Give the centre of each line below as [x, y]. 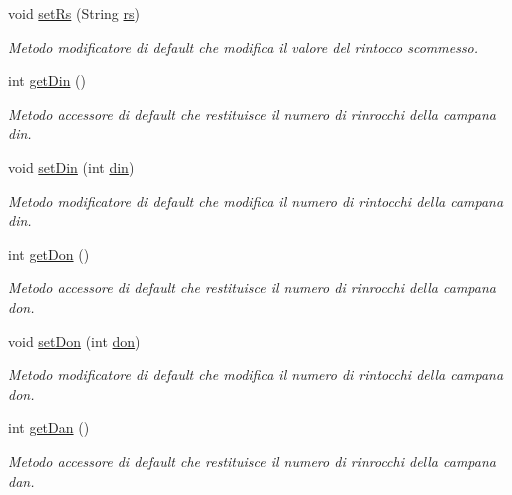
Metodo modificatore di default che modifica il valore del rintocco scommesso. [243, 46]
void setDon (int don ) [74, 340]
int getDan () [49, 427]
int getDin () [47, 80]
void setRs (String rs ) [74, 13]
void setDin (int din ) [71, 166]
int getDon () [49, 253]
